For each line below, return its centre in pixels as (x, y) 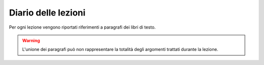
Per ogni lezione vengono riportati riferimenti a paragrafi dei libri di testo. (82, 27)
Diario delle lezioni (47, 13)
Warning (31, 40)
